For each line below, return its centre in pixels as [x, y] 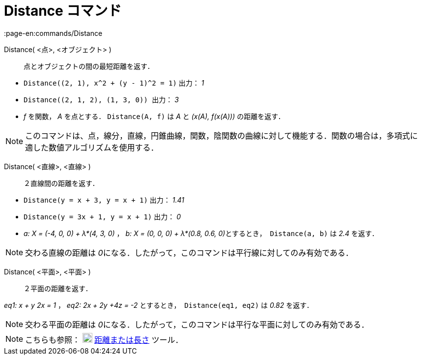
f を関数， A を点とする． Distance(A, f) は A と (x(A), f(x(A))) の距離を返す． [154, 116]
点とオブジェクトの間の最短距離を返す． [89, 66]
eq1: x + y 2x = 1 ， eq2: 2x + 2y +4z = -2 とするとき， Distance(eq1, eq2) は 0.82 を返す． [159, 305]
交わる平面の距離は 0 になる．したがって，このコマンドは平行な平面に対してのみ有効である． [197, 324]
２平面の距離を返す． [58, 288]
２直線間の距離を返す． [61, 183]
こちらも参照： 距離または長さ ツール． [104, 340]
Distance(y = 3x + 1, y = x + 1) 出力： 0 [102, 216]
